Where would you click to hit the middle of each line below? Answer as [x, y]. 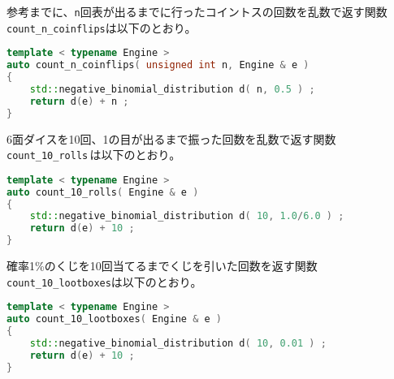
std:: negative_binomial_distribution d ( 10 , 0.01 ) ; [178, 343]
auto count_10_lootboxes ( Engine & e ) [114, 319]
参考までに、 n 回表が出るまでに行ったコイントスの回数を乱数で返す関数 [197, 11]
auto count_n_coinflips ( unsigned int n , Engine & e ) [158, 65]
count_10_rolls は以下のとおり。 [94, 155]
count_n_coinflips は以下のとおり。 [102, 27]
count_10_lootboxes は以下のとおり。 [104, 281]
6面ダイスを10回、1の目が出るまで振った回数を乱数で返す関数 [171, 138]
